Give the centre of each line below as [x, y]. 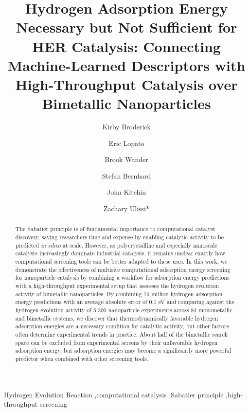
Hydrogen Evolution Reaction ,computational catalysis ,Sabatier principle [114, 394]
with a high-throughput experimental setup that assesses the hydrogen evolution [117, 286]
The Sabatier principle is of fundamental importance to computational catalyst [115, 229]
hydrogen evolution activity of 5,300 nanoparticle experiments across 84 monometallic [124, 310]
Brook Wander [126, 159]
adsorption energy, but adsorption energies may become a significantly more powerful [123, 350]
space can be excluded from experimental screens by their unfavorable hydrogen [116, 342]
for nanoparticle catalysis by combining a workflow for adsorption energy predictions [122, 278]
